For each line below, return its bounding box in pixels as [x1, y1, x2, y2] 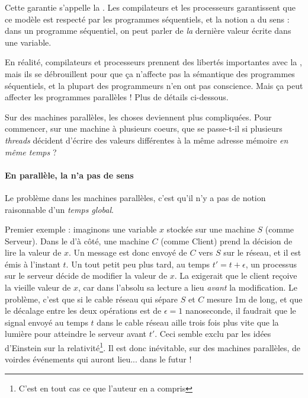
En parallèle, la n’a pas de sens [5, 168, 134, 181]
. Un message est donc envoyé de [69, 246, 187, 259]
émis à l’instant [5, 257, 60, 270]
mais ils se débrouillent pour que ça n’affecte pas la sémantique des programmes [5, 67, 295, 79]
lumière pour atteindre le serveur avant [5, 327, 147, 340]
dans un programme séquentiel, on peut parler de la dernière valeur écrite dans [5, 24, 291, 37]
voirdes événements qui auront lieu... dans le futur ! [5, 353, 192, 365]
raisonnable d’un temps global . [5, 203, 114, 215]
